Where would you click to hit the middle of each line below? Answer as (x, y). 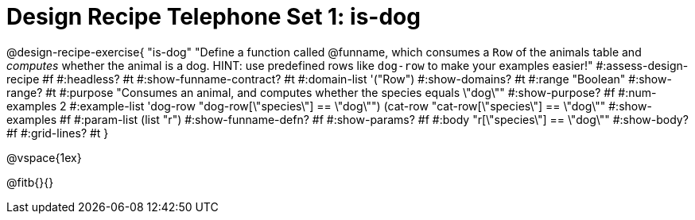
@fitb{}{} (30, 182)
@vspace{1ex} (44, 157)
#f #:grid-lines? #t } (58, 133)
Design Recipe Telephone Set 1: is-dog (214, 17)
